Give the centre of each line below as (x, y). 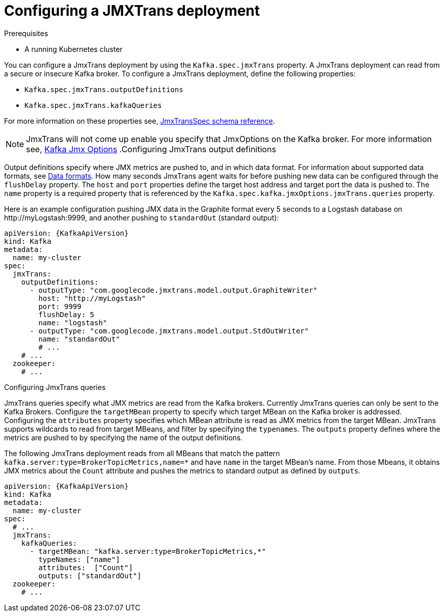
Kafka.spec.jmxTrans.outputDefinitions (104, 89)
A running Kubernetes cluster (74, 49)
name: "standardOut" (79, 339)
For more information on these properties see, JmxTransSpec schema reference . (140, 121)
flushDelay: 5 (66, 314)
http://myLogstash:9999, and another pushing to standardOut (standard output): (142, 217)
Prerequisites (26, 33)
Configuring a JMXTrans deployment (132, 11)
